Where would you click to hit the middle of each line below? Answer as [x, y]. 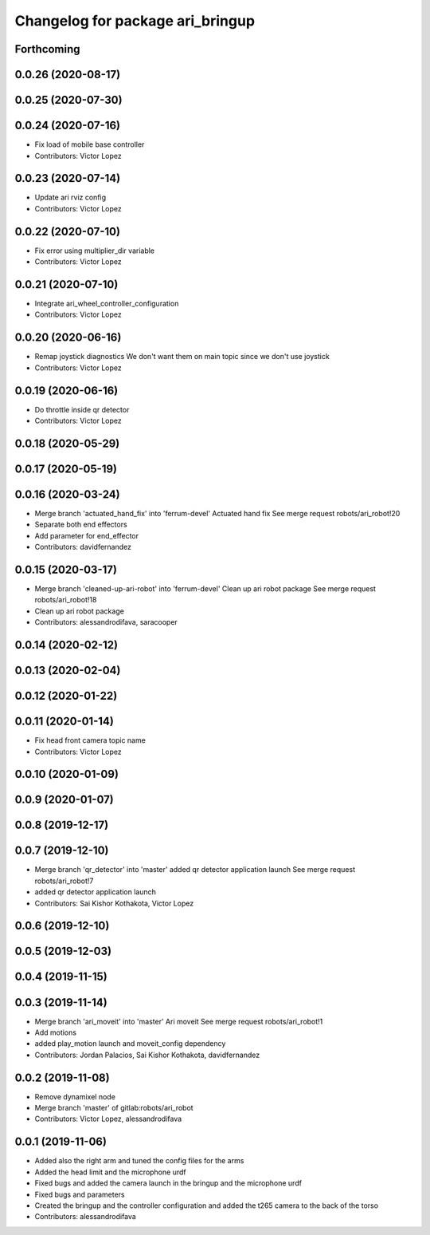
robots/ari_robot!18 [66, 600]
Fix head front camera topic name [90, 740]
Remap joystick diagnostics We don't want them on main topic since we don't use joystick [182, 357]
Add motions [56, 1032]
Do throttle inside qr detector [82, 409]
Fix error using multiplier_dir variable [95, 251]
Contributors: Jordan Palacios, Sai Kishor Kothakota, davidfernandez [147, 1055]
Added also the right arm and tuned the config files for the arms [139, 1161]
